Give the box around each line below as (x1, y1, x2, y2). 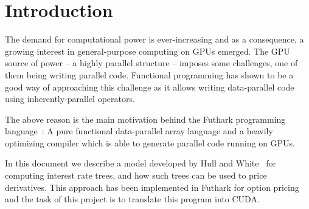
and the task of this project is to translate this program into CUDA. (5, 193, 260, 205)
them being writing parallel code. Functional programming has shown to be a (5, 68, 294, 81)
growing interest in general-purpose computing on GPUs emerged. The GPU (5, 44, 290, 57)
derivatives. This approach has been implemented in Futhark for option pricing (5, 180, 299, 193)
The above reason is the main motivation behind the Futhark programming (5, 112, 286, 125)
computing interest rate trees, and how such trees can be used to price (5, 169, 267, 182)
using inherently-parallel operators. (5, 92, 135, 105)
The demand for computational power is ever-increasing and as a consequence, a (5, 33, 304, 46)
